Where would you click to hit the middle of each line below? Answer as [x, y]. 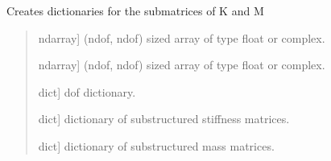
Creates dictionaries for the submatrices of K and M [135, 10]
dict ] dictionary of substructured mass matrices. [156, 145]
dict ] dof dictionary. [87, 91]
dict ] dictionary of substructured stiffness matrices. [164, 119]
